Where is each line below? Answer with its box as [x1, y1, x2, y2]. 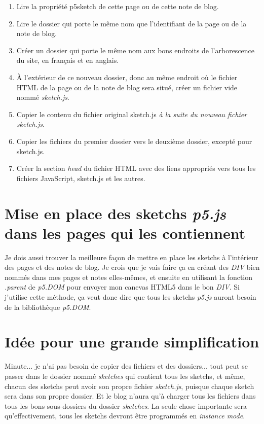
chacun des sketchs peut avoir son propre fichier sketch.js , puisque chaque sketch [5, 380, 254, 391]
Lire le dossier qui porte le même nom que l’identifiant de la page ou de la [16, 18, 247, 28]
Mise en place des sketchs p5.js [5, 202, 226, 224]
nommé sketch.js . [16, 92, 69, 102]
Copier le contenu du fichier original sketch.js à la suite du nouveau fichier [16, 109, 247, 119]
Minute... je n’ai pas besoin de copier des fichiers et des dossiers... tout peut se [5, 361, 248, 371]
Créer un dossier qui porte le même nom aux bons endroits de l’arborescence [16, 45, 255, 55]
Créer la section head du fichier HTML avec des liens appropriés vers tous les [16, 163, 256, 173]
